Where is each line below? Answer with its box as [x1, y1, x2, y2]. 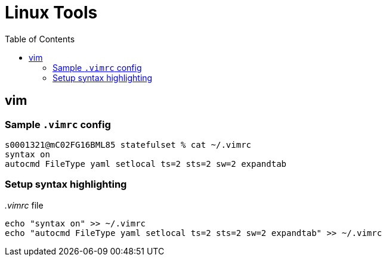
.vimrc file [5, 200, 44, 210]
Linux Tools [5, 2, 98, 23]
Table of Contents [5, 33, 75, 44]
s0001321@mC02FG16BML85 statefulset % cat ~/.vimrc [5, 139, 252, 150]
